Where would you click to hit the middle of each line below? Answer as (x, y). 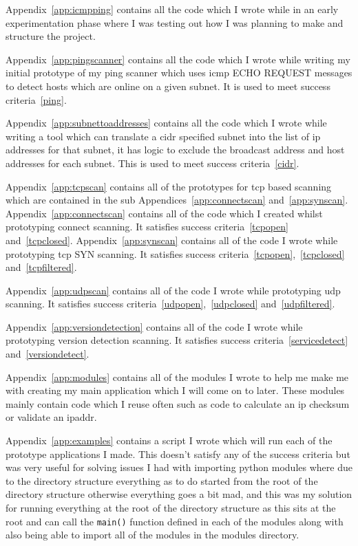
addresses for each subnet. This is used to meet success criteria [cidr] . (152, 163)
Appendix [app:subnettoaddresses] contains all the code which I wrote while (166, 123)
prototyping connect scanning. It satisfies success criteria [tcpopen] (147, 227)
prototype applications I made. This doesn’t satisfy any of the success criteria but (178, 454)
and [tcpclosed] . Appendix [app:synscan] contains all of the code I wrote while (172, 240)
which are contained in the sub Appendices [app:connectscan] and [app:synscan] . (177, 200)
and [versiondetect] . (48, 354)
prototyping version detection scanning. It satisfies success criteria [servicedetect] (177, 340)
